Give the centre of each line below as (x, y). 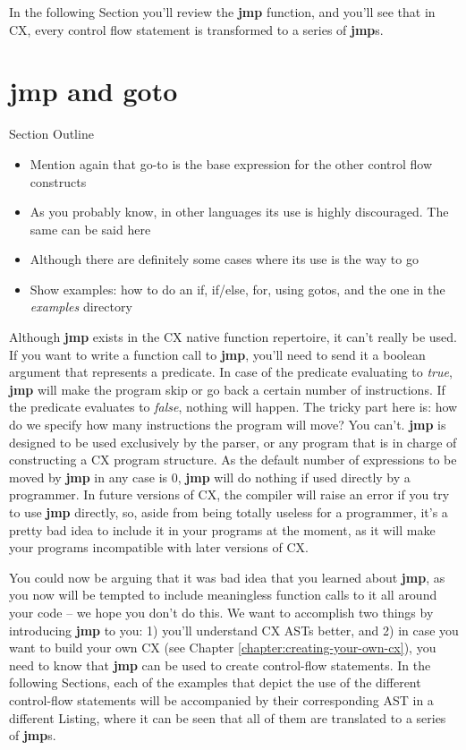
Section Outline (51, 134)
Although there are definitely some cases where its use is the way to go (224, 259)
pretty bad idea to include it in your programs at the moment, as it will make (222, 529)
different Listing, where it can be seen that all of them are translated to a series (228, 717)
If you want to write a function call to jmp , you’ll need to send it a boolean (217, 354)
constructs (58, 181)
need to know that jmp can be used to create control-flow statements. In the (220, 665)
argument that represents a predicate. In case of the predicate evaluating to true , (231, 372)
